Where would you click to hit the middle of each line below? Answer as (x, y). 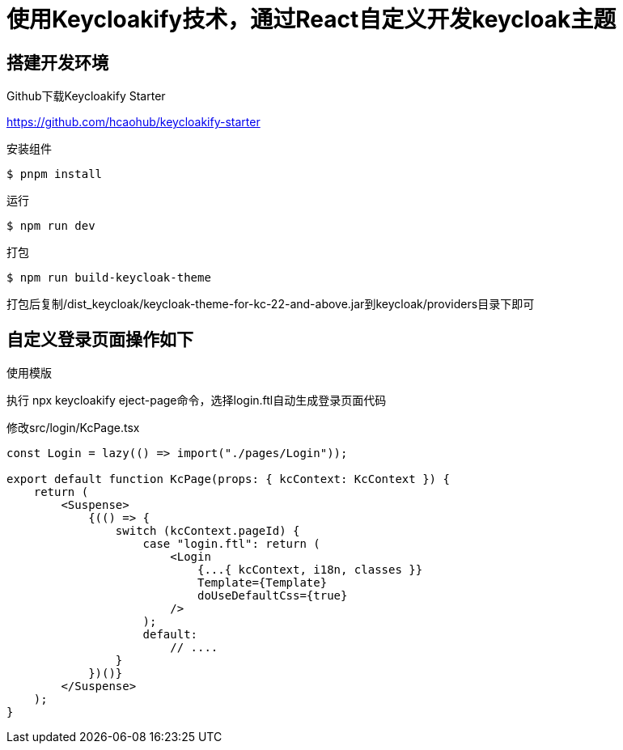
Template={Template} (263, 583)
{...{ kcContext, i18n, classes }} (310, 570)
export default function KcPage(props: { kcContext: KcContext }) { (228, 479)
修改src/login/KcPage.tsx (73, 428)
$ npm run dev (51, 226)
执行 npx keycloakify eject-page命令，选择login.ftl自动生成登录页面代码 (197, 400)
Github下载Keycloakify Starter (86, 96)
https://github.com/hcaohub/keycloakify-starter (133, 122)
